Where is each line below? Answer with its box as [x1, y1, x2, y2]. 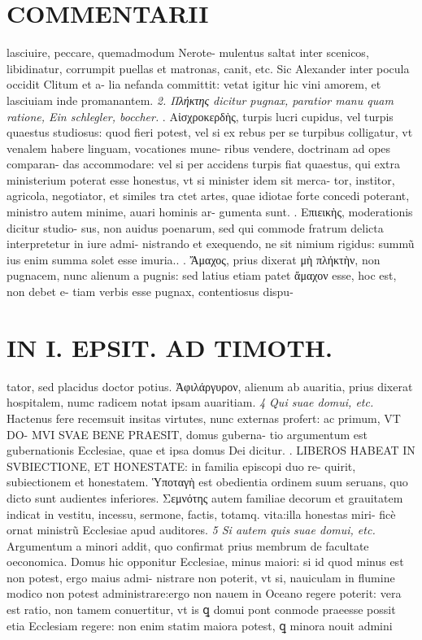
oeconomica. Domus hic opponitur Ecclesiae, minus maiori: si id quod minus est [7, 553, 404, 570]
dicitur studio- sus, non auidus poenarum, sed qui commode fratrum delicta [7, 219, 384, 236]
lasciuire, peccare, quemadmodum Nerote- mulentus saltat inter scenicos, [7, 44, 369, 61]
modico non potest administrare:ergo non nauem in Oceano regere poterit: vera [7, 585, 402, 602]
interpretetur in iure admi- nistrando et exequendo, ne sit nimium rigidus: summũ [7, 235, 415, 252]
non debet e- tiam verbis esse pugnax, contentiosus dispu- [7, 283, 294, 300]
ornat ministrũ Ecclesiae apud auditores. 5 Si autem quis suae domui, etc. [7, 521, 376, 538]
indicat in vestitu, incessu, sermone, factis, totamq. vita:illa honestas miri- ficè [7, 505, 396, 522]
